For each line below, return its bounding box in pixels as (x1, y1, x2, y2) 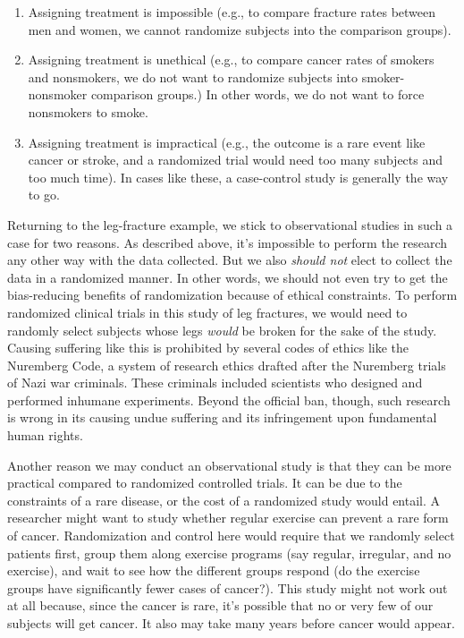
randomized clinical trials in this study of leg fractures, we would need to (7, 302, 408, 321)
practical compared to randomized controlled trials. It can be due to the (7, 473, 402, 492)
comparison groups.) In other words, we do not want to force (90, 85, 425, 104)
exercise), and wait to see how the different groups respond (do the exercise (7, 561, 420, 580)
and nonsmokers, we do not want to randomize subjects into (28, 67, 359, 86)
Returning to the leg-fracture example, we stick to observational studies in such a (7, 215, 453, 234)
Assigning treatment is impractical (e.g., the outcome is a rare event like (28, 132, 426, 151)
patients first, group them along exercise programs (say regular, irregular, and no (7, 543, 451, 562)
